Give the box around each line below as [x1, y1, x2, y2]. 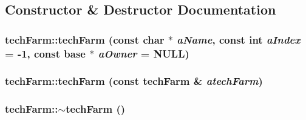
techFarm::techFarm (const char [5, 32, 165, 47]
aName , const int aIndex [177, 32, 301, 47]
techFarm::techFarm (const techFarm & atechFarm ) [5, 73, 263, 88]
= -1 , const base [5, 45, 86, 61]
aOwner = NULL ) [98, 45, 189, 61]
